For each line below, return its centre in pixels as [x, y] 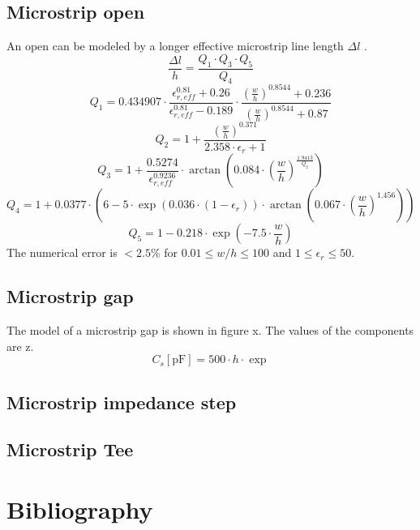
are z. [20, 346]
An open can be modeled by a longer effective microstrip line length [175, 46]
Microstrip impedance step [122, 402]
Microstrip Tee [70, 449]
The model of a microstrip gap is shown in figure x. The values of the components [210, 330]
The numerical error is [62, 252]
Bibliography [80, 509]
